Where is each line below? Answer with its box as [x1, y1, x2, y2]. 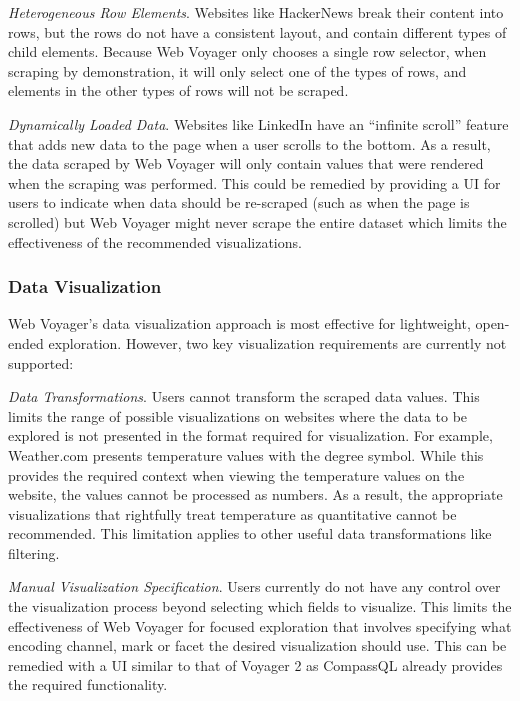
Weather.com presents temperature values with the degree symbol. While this [8, 444, 484, 465]
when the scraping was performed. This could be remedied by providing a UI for [8, 172, 501, 193]
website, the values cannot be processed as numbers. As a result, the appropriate [8, 484, 503, 505]
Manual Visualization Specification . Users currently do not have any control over [8, 576, 501, 597]
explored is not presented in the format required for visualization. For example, [8, 425, 493, 446]
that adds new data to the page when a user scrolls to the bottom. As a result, [8, 133, 491, 154]
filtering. [8, 542, 60, 563]
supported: [8, 352, 74, 373]
